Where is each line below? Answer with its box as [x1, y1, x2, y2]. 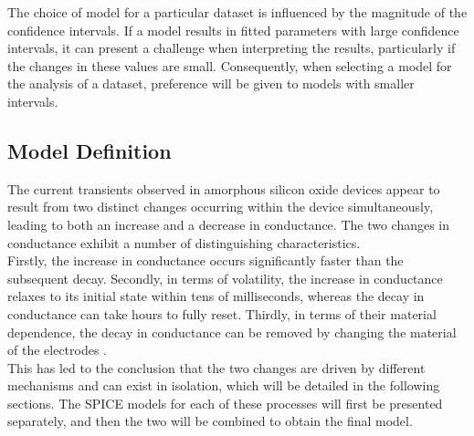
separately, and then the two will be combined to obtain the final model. [7, 411, 413, 431]
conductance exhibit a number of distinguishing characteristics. [7, 233, 361, 252]
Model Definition [7, 136, 172, 164]
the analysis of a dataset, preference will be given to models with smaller [7, 74, 415, 93]
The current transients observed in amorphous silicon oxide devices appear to [7, 179, 440, 198]
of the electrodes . [7, 340, 108, 359]
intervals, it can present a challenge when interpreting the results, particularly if [7, 38, 456, 57]
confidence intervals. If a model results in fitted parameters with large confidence [7, 20, 459, 39]
